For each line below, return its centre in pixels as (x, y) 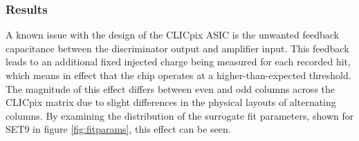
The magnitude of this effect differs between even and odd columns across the (171, 88)
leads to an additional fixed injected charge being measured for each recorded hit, (178, 62)
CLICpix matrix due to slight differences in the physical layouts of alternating (171, 102)
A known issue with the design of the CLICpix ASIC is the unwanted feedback (172, 35)
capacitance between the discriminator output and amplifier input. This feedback (177, 48)
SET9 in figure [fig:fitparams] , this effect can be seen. (118, 129)
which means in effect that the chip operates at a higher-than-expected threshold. (178, 75)
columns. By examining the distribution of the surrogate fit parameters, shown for (180, 115)
